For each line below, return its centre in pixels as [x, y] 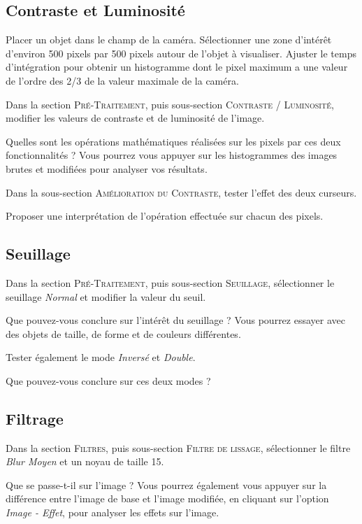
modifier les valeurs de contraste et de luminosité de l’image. [135, 118]
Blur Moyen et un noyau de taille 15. [85, 461]
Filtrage [35, 418]
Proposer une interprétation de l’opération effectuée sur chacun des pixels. [165, 216]
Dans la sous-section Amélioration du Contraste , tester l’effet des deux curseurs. [181, 192]
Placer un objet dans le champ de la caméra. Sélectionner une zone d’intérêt [169, 40]
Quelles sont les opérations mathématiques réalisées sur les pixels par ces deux [173, 141]
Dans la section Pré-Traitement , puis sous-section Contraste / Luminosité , [170, 104]
